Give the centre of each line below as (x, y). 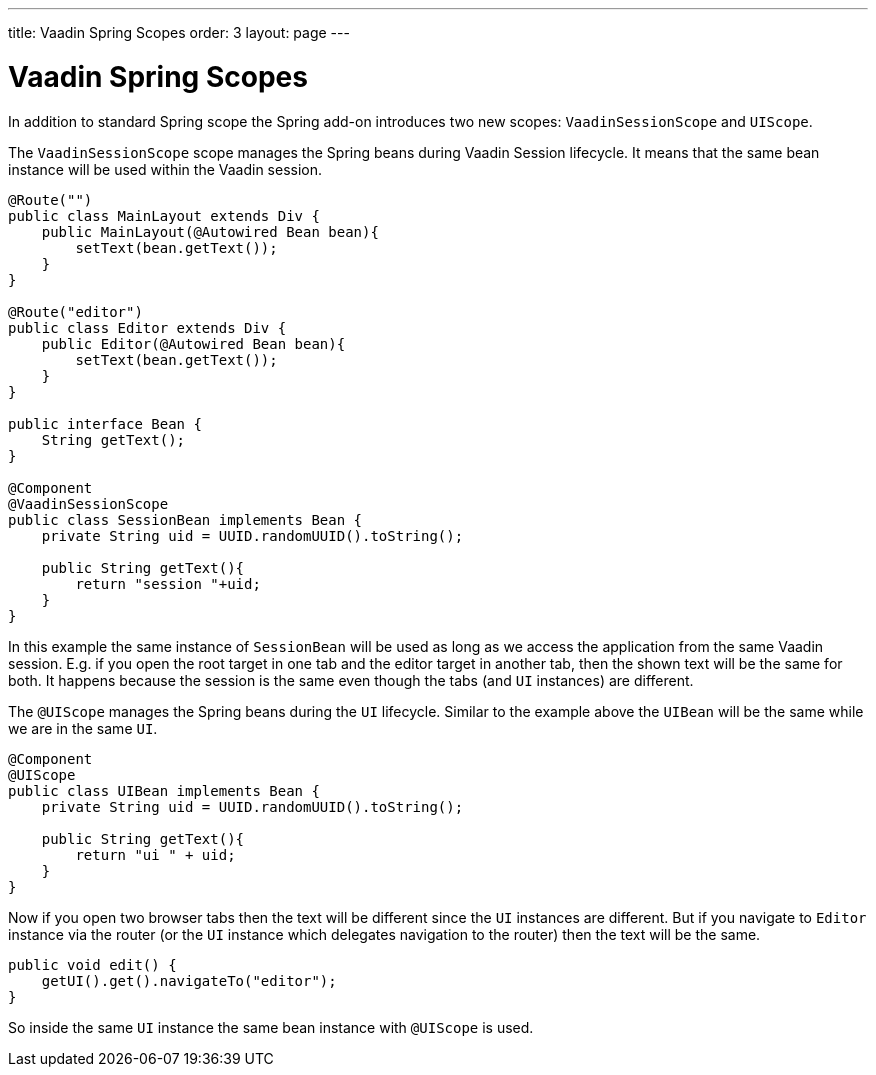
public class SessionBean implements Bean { (185, 519)
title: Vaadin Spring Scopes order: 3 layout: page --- (179, 32)
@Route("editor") (75, 311)
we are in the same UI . (83, 728)
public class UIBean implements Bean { (164, 790)
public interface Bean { (105, 423)
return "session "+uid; (168, 583)
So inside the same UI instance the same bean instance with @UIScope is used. (271, 1027)
